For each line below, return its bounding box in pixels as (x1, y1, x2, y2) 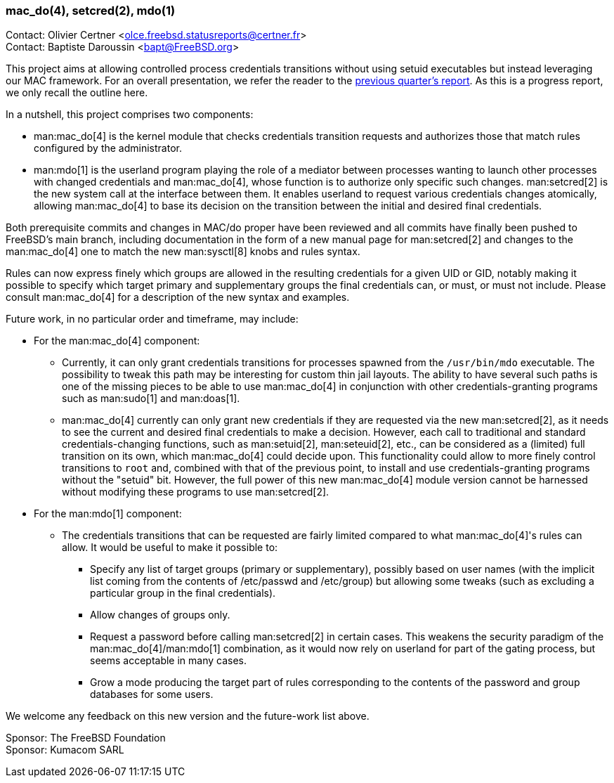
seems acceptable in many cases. (90, 654, 247, 667)
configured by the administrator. (34, 142, 182, 155)
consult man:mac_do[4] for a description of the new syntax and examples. (6, 291, 350, 304)
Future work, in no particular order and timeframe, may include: (6, 313, 299, 325)
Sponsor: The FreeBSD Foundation (6, 732, 166, 744)
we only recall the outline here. (6, 86, 148, 99)
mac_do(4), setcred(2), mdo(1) (6, 4, 176, 18)
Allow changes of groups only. (90, 609, 230, 621)
